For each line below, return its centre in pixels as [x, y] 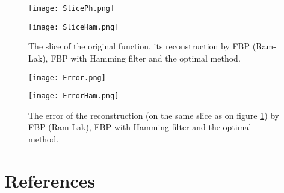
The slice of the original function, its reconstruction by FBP [139, 46]
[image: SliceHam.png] [74, 27]
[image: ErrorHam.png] [74, 96]
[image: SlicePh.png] [72, 8]
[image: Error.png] [67, 78]
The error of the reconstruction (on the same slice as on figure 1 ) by [154, 115]
